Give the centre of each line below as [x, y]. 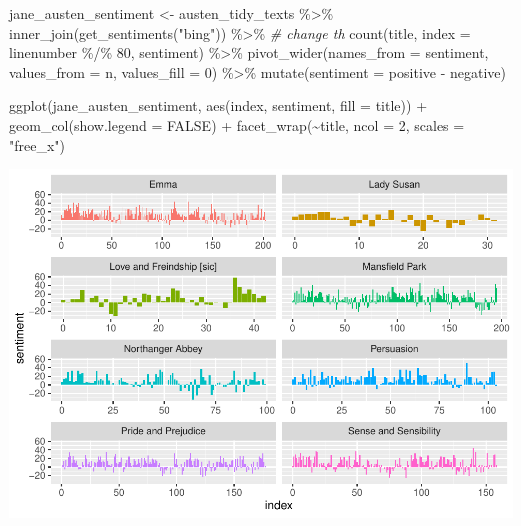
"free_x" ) [37, 144]
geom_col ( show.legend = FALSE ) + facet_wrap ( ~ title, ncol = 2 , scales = [237, 124]
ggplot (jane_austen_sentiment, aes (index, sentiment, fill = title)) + [218, 105]
